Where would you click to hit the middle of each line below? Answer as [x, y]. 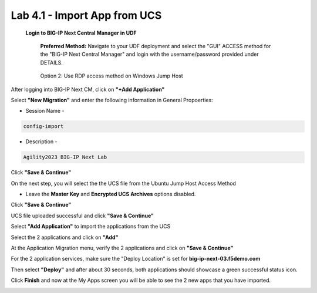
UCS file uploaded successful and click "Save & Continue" [82, 215]
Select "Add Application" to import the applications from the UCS [91, 227]
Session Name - [45, 111]
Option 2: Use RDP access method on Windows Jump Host [112, 76]
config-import [43, 127]
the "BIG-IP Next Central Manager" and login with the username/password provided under [149, 54]
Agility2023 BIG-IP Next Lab [65, 157]
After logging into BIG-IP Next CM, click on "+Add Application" [88, 89]
